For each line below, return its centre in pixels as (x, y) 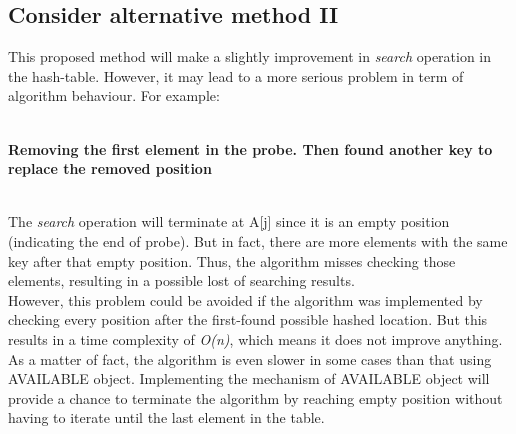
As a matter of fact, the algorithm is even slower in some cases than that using (250, 358)
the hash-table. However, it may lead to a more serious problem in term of (236, 75)
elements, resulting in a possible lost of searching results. (181, 280)
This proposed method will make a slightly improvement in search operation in (250, 56)
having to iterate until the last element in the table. (166, 417)
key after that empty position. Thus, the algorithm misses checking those (232, 260)
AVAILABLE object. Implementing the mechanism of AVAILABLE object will (249, 378)
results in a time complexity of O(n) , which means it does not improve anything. (255, 338)
